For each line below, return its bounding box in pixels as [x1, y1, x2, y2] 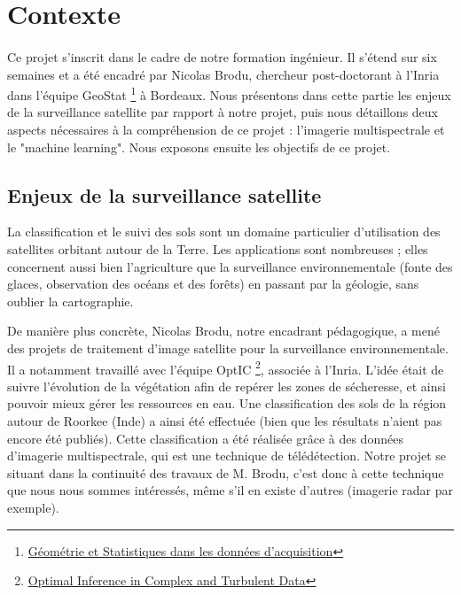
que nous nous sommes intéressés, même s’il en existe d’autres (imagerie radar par [7, 481, 453, 499]
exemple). [7, 498, 59, 516]
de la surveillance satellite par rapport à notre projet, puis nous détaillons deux [7, 103, 438, 121]
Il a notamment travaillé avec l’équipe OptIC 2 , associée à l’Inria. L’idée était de [7, 357, 444, 378]
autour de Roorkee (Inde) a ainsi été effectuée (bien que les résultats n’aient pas [7, 411, 442, 429]
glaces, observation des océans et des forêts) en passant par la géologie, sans [7, 274, 419, 293]
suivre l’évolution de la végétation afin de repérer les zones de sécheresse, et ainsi [7, 376, 446, 395]
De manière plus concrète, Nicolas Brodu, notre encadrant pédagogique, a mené [7, 321, 440, 340]
